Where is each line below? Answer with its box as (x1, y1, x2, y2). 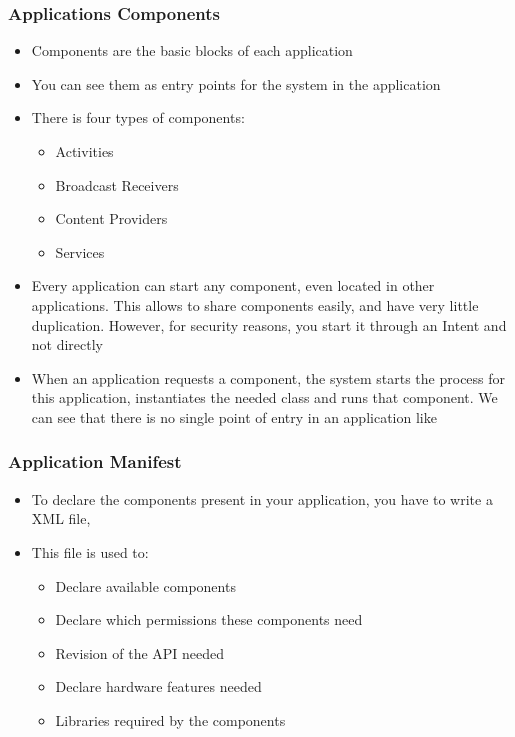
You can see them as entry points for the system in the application (31, 73, 441, 94)
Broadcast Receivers (55, 174, 179, 195)
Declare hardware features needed (55, 676, 262, 697)
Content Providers (55, 208, 168, 229)
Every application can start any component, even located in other (31, 275, 435, 296)
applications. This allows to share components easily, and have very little (31, 294, 479, 315)
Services (55, 241, 105, 262)
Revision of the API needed (55, 642, 225, 663)
